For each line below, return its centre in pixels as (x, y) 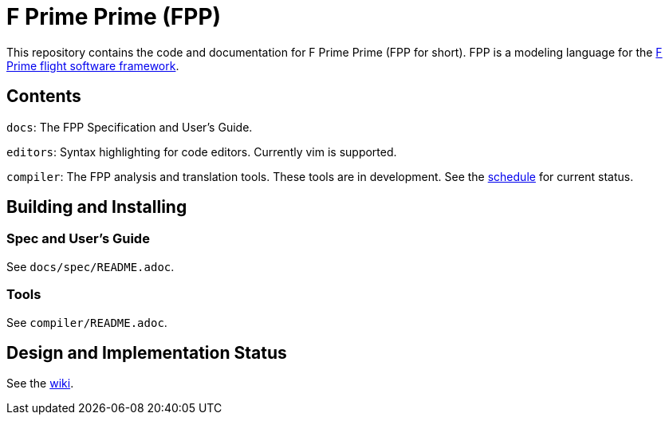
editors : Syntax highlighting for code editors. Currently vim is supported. (202, 151)
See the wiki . (40, 384)
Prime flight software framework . (93, 65)
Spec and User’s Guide (78, 239)
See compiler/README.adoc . (87, 322)
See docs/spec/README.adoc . (91, 266)
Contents (44, 96)
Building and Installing (97, 207)
